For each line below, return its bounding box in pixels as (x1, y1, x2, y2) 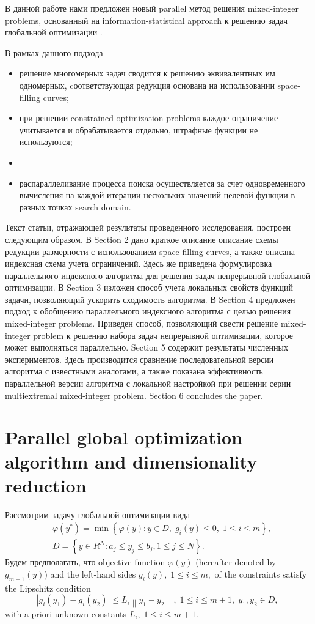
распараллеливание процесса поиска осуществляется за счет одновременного (19, 176, 305, 189)
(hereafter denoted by (195, 555, 277, 568)
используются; (19, 135, 73, 148)
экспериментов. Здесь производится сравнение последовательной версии (5, 352, 274, 365)
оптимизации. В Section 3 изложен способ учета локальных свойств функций (5, 281, 294, 294)
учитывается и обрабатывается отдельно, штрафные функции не (19, 123, 258, 136)
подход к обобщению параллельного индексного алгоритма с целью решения (5, 305, 291, 318)
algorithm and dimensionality (5, 448, 258, 474)
